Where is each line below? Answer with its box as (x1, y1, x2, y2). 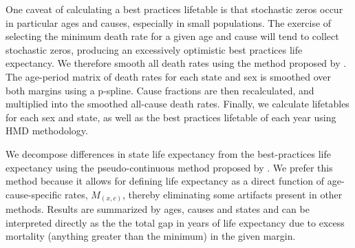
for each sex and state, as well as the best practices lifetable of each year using (6, 110, 336, 124)
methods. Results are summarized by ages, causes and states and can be (6, 202, 310, 216)
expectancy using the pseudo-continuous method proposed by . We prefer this (6, 160, 333, 174)
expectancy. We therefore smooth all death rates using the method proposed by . (6, 56, 347, 70)
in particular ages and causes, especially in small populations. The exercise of (6, 15, 332, 30)
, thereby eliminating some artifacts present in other (122, 187, 343, 201)
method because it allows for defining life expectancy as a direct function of (6, 174, 325, 188)
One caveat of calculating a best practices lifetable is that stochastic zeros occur (6, 2, 343, 16)
